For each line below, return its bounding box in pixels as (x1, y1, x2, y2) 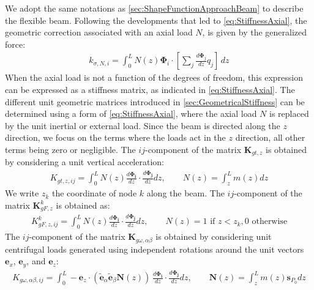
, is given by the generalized (202, 26, 307, 39)
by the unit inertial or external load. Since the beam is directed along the (5, 119, 280, 132)
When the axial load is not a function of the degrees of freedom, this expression (5, 71, 304, 84)
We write (5, 187, 39, 199)
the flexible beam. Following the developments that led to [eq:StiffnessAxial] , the (5, 13, 307, 26)
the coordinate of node (51, 187, 137, 199)
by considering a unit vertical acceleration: (5, 155, 164, 168)
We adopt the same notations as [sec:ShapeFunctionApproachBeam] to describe (5, 2, 304, 14)
